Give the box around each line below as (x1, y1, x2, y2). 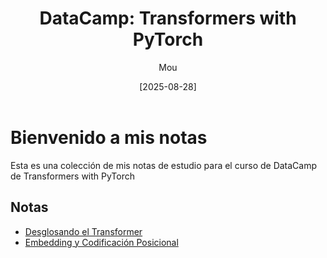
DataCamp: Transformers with (39, 7, 297, 30)
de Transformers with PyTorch (10, 170, 136, 182)
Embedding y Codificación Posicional (24, 236, 179, 248)
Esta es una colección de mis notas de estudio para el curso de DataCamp (10, 159, 318, 171)
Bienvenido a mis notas (10, 126, 208, 149)
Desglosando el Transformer (24, 225, 143, 237)
